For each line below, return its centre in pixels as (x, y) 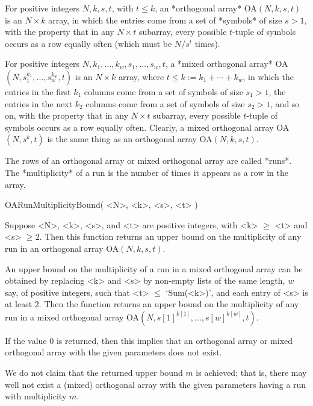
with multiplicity (36, 396)
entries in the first (38, 91)
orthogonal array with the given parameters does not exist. (113, 352)
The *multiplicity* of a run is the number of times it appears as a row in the (147, 172)
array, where (141, 76)
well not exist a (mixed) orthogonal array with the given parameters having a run (156, 384)
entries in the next (39, 103)
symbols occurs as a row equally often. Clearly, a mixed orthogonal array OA (147, 127)
